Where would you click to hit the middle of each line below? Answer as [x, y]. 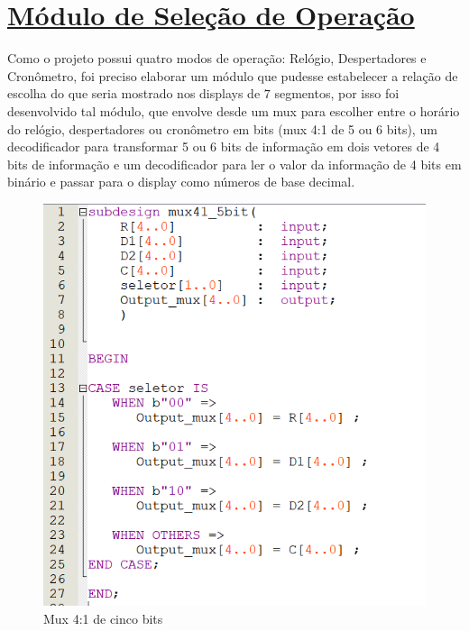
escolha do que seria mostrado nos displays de [134, 93]
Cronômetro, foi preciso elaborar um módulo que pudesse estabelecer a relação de [233, 75]
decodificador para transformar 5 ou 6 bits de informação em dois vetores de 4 [224, 146]
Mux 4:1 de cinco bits [103, 618]
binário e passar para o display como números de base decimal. [181, 182]
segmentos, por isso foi [337, 93]
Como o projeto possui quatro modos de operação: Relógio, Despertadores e [217, 58]
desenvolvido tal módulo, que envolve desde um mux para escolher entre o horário [234, 110]
